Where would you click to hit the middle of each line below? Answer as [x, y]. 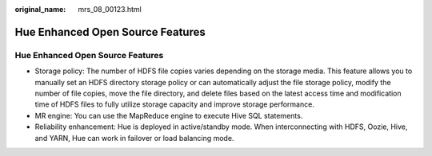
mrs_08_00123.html [110, 9]
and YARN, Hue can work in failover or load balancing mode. [134, 138]
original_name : [40, 9]
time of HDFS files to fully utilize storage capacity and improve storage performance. [175, 104]
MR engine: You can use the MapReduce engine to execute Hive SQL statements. [169, 115]
